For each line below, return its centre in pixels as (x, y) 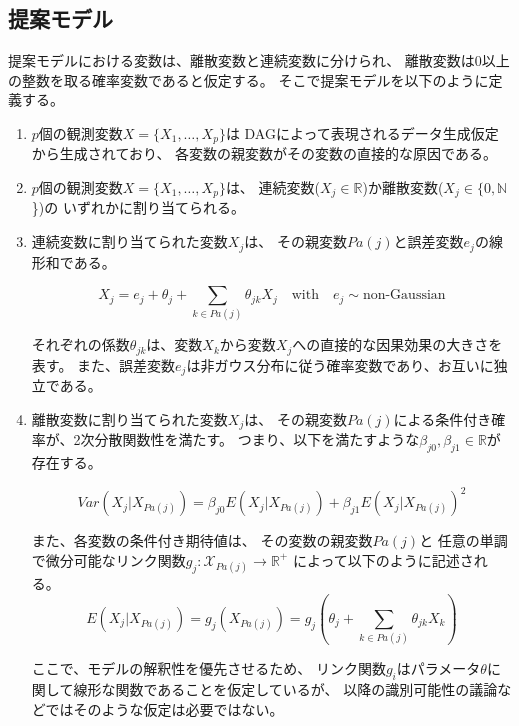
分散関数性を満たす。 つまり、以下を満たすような (257, 439)
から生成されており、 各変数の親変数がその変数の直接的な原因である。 (264, 153)
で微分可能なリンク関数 (108, 559)
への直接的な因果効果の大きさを (397, 344)
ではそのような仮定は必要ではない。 (164, 708)
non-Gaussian (404, 295)
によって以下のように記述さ (383, 559)
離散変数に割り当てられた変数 (129, 418)
